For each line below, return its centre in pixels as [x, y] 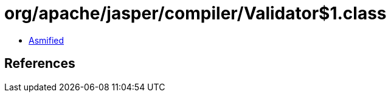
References [40, 64]
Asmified [47, 40]
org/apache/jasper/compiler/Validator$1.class [195, 13]
